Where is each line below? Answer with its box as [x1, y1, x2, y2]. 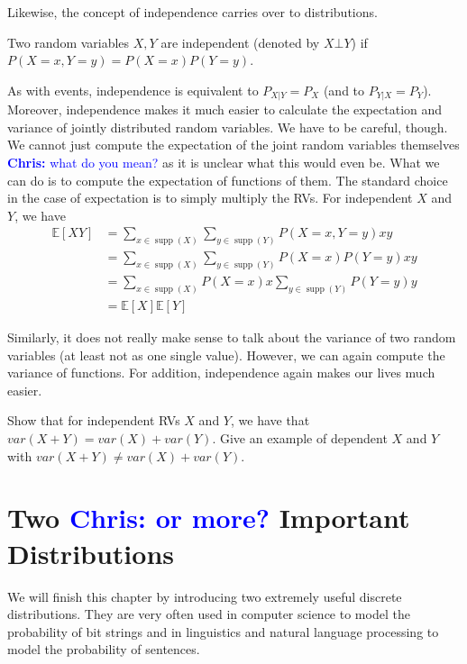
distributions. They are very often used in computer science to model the [7, 605, 410, 623]
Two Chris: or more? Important [7, 499, 410, 536]
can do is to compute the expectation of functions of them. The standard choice [7, 170, 448, 189]
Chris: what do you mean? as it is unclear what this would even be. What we [7, 153, 440, 172]
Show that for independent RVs [7, 411, 180, 430]
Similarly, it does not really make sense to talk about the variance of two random [7, 328, 456, 347]
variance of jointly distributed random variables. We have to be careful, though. [7, 117, 448, 136]
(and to [323, 80, 365, 99]
